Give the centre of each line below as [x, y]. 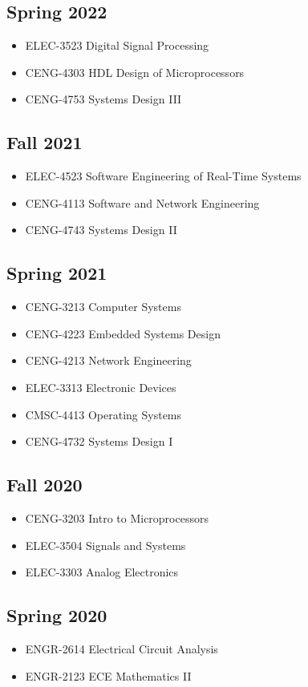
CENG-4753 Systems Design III [103, 99]
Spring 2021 [57, 273]
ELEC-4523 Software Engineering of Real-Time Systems [163, 176]
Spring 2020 [57, 615]
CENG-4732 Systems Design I [99, 441]
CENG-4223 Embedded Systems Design [123, 333]
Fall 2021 [45, 142]
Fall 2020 [45, 485]
